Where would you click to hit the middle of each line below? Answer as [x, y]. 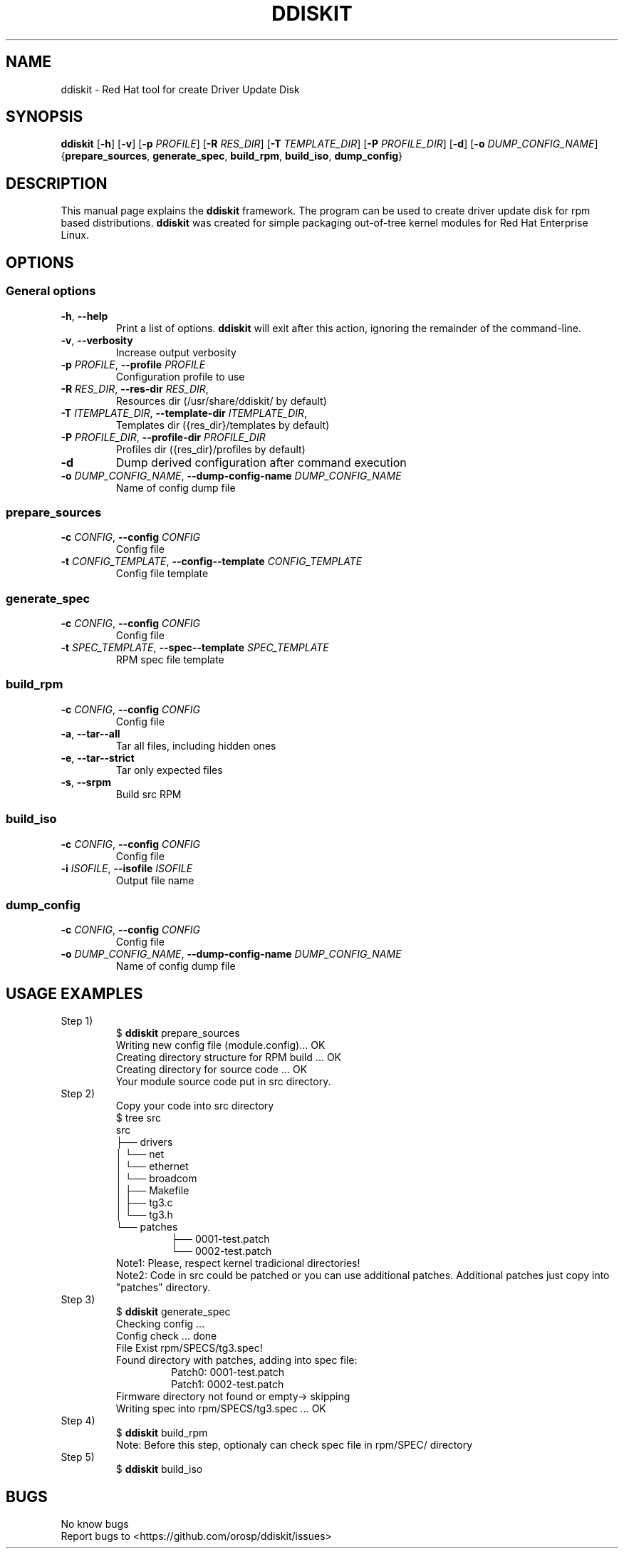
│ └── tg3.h [144, 1215]
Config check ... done [166, 1336]
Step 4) [78, 1421]
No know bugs [95, 1523]
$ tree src [139, 1118]
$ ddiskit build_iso [159, 1469]
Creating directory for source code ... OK [212, 1070]
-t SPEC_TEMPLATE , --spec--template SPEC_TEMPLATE [195, 647]
